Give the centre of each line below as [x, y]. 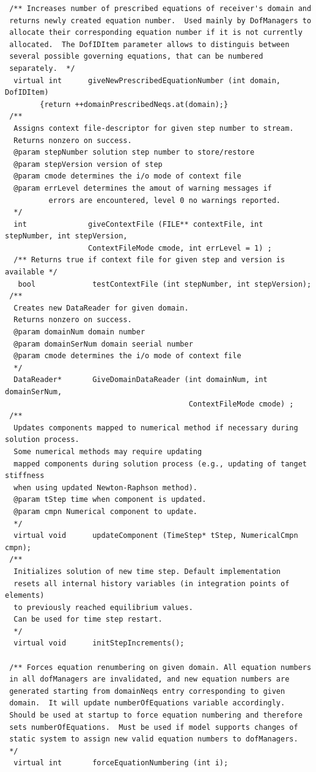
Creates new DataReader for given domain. [101, 308]
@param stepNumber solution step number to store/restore [134, 153]
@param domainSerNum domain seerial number [103, 344]
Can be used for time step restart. [88, 619]
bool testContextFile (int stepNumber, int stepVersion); [165, 284]
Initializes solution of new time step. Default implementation [147, 571]
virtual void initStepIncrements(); [99, 643]
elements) [25, 596]
